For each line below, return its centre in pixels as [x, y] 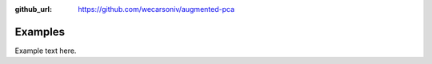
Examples [40, 32]
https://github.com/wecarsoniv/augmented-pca [156, 9]
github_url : [33, 9]
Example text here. [46, 51]
